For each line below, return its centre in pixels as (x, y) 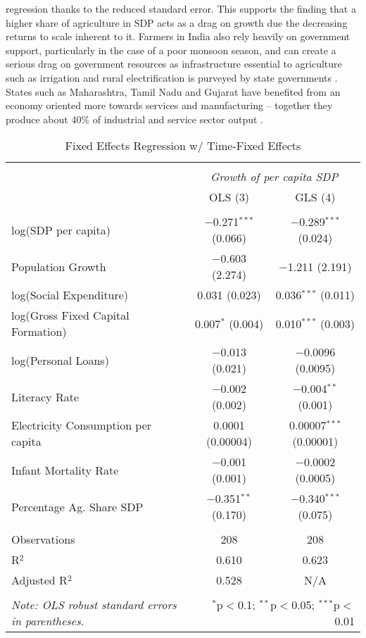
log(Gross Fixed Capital (70, 315)
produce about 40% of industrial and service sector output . (134, 119)
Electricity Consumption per (82, 425)
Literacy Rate (45, 396)
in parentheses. (48, 621)
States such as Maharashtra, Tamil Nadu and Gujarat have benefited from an (173, 91)
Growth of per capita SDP (274, 177)
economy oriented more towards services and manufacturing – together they (169, 105)
